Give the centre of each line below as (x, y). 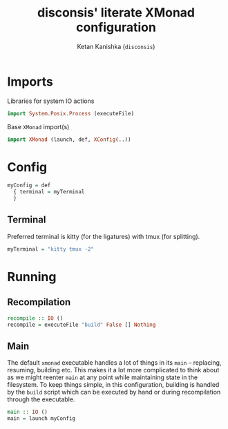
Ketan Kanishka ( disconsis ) (116, 46)
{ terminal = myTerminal (49, 192)
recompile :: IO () (35, 318)
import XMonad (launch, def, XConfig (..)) (69, 140)
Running (32, 277)
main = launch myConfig (41, 419)
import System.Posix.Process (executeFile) (71, 113)
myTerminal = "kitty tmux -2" (51, 249)
